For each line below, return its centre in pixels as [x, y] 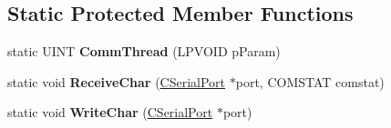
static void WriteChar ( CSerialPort [110, 112]
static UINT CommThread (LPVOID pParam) [144, 51]
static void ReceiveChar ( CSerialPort [117, 81]
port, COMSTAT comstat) [310, 81]
